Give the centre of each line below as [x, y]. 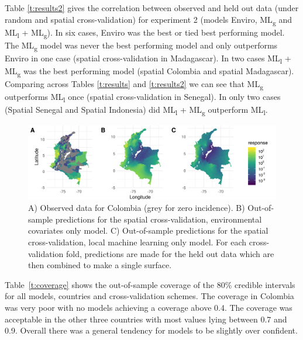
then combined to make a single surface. [100, 265]
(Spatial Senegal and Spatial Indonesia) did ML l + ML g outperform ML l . [136, 110]
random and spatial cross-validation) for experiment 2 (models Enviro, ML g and [148, 20]
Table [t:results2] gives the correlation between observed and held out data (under [152, 8]
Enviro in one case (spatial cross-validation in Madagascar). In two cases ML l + [148, 58]
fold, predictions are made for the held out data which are [170, 253]
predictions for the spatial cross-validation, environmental [159, 219]
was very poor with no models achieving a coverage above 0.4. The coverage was [149, 308]
